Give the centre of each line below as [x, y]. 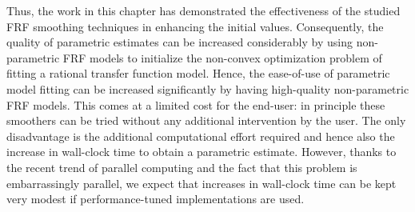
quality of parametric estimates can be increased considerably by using [180, 42]
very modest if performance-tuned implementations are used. [156, 199]
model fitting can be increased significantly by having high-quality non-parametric [208, 88]
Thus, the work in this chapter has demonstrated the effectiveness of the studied [204, 10]
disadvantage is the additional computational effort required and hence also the [201, 136]
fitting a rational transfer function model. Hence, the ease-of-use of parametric [198, 73]
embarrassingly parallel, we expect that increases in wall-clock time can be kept [202, 183]
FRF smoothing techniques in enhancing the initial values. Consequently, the [195, 26]
